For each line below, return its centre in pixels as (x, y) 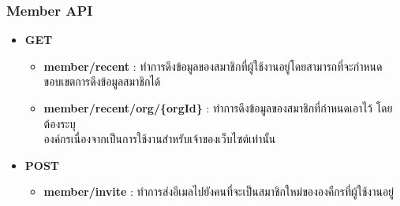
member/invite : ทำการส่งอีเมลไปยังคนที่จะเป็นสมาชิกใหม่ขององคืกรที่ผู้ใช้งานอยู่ (219, 191)
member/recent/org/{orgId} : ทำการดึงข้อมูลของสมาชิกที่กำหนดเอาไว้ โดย (218, 108)
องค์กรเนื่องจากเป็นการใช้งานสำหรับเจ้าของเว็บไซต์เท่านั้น (160, 139)
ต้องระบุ (60, 123)
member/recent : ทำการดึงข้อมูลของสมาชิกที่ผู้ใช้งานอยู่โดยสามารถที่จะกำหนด (213, 66)
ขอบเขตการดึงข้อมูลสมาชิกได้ (102, 81)
